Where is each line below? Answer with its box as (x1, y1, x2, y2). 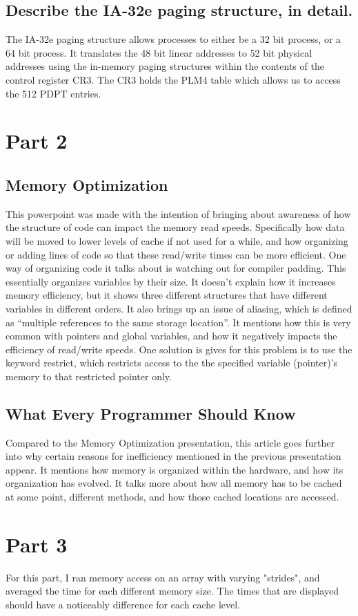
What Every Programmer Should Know (6, 402, 296, 424)
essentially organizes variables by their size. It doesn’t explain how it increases (6, 274, 336, 288)
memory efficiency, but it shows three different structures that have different (6, 288, 328, 302)
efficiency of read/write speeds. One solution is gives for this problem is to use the (6, 342, 352, 356)
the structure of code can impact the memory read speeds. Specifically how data (6, 220, 345, 234)
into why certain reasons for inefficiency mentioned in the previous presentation (6, 449, 341, 463)
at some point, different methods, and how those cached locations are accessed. (6, 489, 339, 504)
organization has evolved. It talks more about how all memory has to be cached (6, 476, 342, 490)
